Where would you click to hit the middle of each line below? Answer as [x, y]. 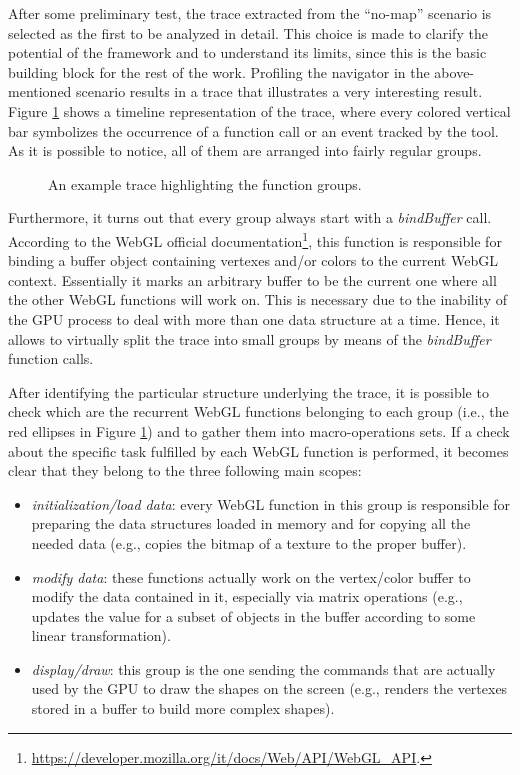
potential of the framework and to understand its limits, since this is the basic [247, 52]
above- [454, 71]
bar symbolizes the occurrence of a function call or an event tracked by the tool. [253, 130]
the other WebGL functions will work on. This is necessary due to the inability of [257, 299]
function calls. [51, 358]
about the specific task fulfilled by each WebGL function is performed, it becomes [258, 450]
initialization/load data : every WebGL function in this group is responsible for [271, 503]
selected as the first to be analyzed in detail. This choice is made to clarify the [248, 32]
